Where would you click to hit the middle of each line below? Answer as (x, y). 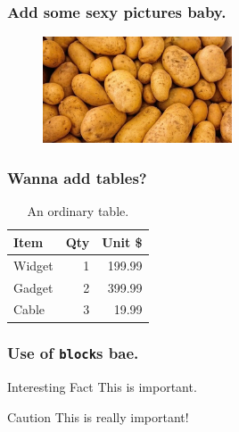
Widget (33, 265)
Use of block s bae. (73, 353)
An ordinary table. (78, 211)
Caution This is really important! (98, 416)
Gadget (33, 287)
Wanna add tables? (77, 177)
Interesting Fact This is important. (102, 387)
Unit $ (122, 241)
